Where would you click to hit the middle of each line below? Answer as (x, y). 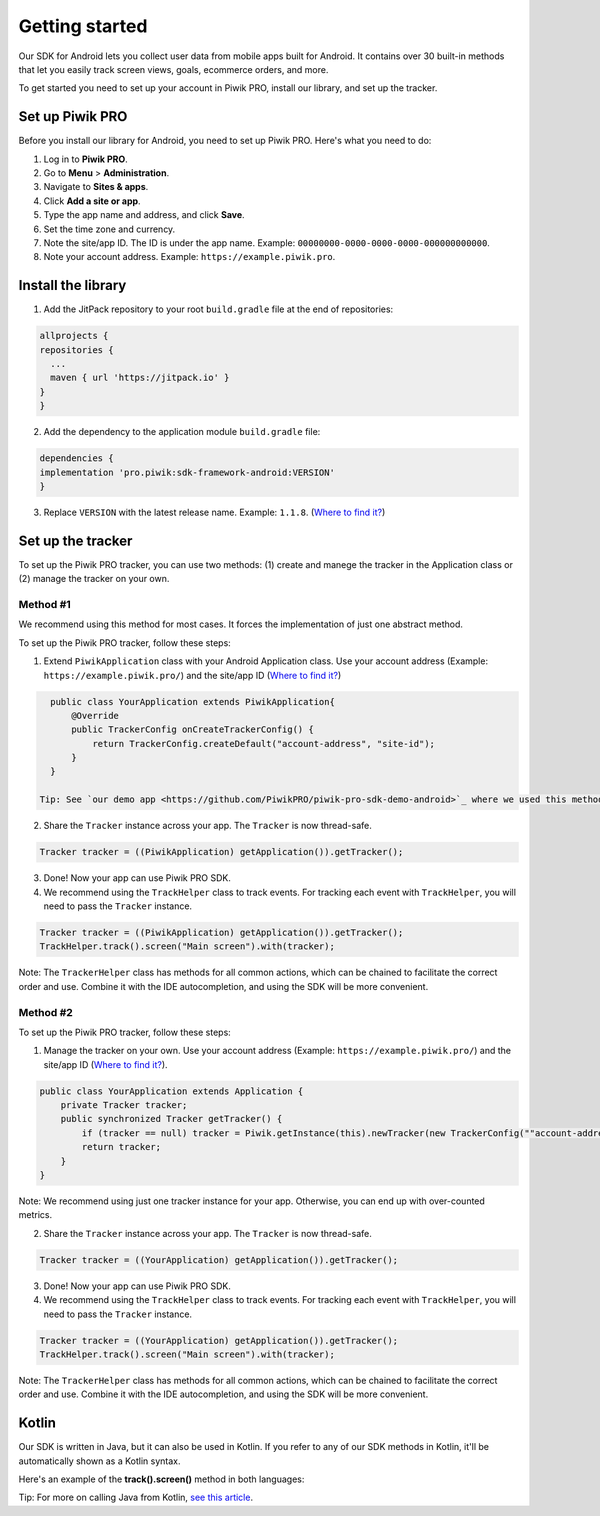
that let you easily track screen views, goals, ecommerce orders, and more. (173, 69)
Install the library (72, 285)
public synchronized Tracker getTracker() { (171, 1119)
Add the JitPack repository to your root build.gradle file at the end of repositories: (218, 309)
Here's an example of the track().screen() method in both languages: (161, 1479)
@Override (95, 715)
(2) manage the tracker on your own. (94, 579)
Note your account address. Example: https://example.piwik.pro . (189, 257)
